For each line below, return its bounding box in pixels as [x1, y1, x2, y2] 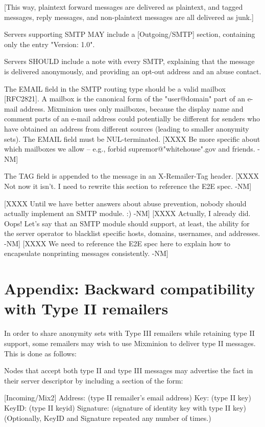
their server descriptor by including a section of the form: [4, 375, 183, 386]
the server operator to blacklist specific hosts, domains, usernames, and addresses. [4, 228, 260, 239]
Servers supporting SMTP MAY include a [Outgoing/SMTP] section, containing [4, 29, 255, 39]
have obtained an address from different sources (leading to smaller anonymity [4, 123, 249, 134]
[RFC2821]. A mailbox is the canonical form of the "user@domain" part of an [4, 93, 245, 104]
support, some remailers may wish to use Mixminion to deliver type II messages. [4, 337, 256, 348]
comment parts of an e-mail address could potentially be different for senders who [4, 113, 260, 124]
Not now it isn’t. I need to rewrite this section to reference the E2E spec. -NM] [4, 180, 252, 191]
